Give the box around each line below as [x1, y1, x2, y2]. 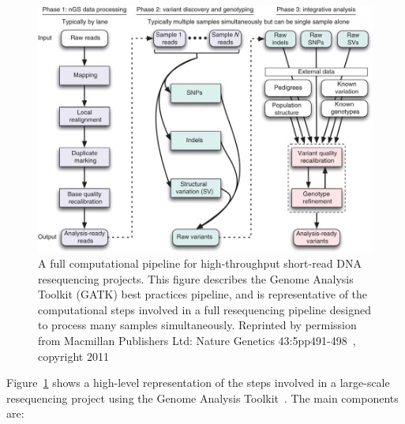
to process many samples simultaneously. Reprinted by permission [38, 317, 357, 333]
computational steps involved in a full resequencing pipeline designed [38, 301, 371, 317]
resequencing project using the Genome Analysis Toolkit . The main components [6, 389, 399, 406]
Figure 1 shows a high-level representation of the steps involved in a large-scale [6, 374, 390, 391]
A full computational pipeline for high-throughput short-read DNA [38, 255, 362, 272]
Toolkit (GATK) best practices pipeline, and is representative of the [38, 286, 368, 302]
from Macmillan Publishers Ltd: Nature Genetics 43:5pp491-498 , [38, 332, 356, 349]
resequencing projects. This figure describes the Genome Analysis [38, 270, 354, 287]
